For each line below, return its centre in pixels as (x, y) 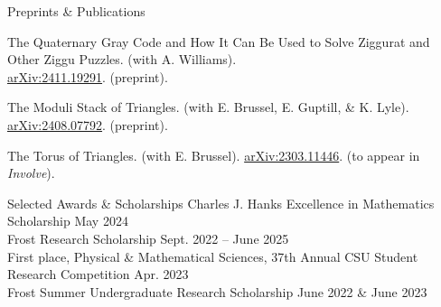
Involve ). (31, 173)
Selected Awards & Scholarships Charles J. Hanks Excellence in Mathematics (221, 203)
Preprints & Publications (76, 11)
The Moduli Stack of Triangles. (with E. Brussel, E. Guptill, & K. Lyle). (208, 107)
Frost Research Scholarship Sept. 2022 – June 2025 (148, 238)
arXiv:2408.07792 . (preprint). (88, 124)
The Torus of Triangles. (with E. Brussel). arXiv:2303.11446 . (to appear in (214, 155)
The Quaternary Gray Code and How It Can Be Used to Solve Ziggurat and (219, 41)
